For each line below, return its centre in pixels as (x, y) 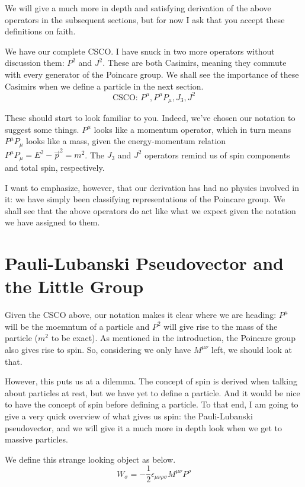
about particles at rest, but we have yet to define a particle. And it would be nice (152, 392)
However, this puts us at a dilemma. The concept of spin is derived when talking (151, 381)
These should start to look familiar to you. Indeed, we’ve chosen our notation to (150, 118)
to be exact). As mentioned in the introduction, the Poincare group (173, 338)
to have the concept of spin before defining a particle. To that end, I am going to (152, 404)
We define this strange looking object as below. (90, 459)
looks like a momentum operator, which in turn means (192, 129)
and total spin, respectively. (55, 167)
